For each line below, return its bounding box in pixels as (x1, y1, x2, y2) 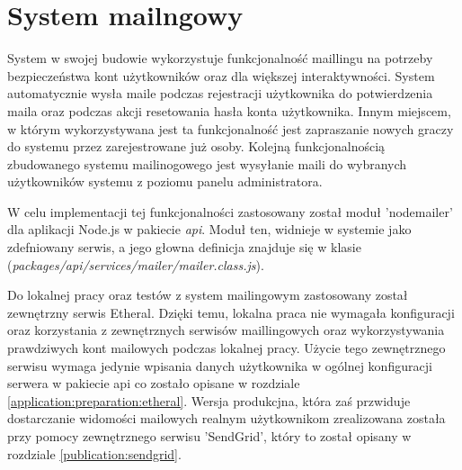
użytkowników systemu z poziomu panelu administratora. (7, 172, 323, 191)
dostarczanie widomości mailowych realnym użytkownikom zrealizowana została (7, 409, 446, 428)
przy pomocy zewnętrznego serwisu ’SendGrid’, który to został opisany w (7, 427, 412, 445)
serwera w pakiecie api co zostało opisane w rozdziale (7, 374, 300, 393)
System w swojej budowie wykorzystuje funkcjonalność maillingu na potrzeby (7, 49, 433, 68)
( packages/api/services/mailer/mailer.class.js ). (7, 255, 264, 274)
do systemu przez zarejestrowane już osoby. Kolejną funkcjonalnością (7, 137, 386, 156)
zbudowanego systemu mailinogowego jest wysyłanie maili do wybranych (7, 154, 407, 173)
